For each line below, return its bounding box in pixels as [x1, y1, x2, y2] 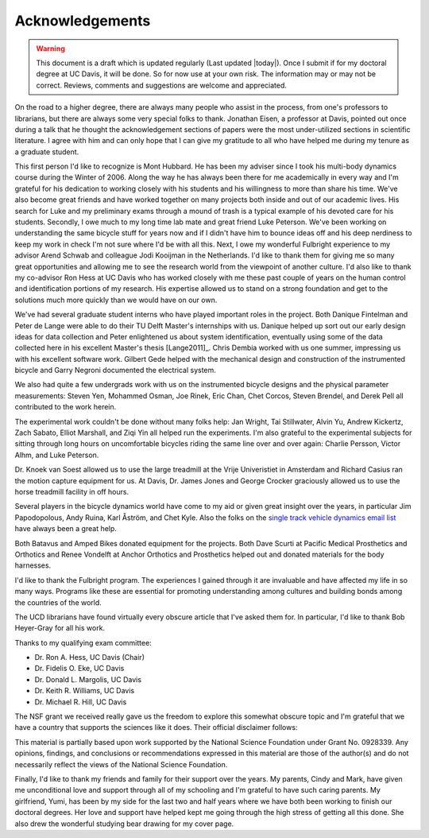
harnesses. [14, 561, 52, 570]
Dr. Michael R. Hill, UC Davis [34, 696, 127, 707]
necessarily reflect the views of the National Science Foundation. [14, 759, 228, 769]
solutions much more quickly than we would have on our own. [14, 295, 218, 305]
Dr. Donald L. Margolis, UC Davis [34, 674, 142, 684]
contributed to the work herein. [14, 402, 117, 412]
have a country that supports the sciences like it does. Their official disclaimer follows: [14, 723, 298, 732]
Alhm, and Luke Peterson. [14, 450, 99, 460]
